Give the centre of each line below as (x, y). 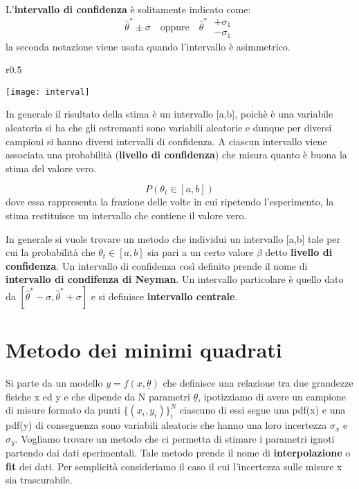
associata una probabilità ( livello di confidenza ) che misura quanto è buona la (176, 155)
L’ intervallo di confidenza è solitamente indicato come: (128, 9)
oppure (175, 28)
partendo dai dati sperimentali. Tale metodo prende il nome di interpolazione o (178, 453)
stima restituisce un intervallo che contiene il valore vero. (126, 215)
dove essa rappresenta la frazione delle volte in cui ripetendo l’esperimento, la (170, 202)
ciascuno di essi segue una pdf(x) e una (263, 410)
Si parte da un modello (54, 383)
